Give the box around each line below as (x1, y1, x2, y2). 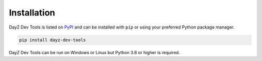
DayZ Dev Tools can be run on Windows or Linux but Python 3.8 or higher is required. (9, 49, 180, 55)
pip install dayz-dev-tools (19, 37, 86, 43)
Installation (9, 7, 55, 18)
